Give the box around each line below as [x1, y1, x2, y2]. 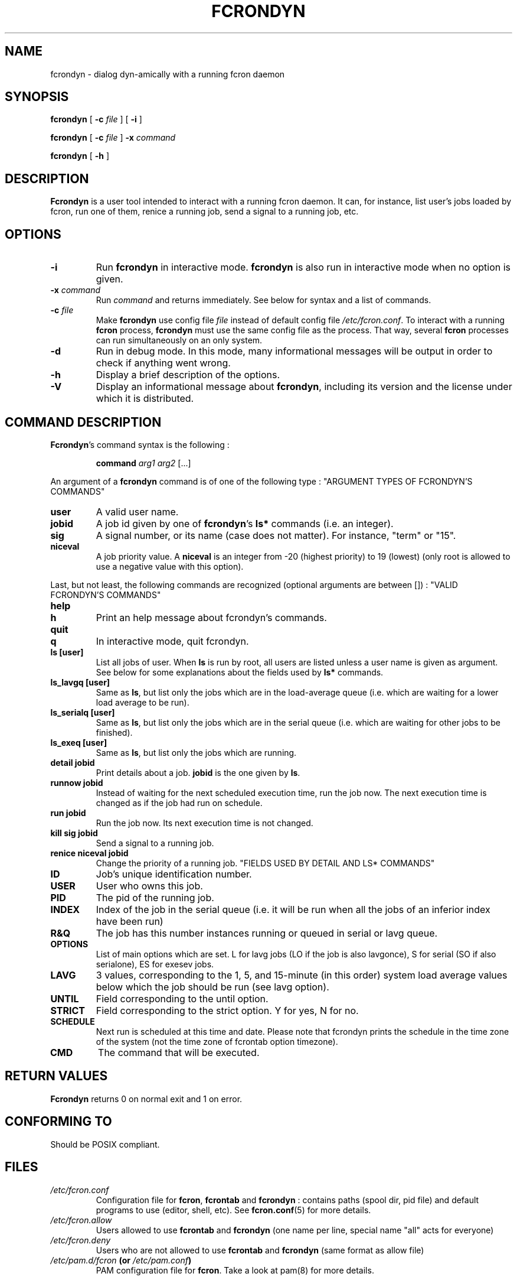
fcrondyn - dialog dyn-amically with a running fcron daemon [50, 69, 285, 79]
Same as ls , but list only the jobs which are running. [96, 747, 297, 758]
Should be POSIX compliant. [50, 1139, 160, 1149]
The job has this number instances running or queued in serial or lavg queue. [96, 927, 438, 939]
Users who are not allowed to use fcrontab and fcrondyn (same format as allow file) [96, 1245, 424, 1255]
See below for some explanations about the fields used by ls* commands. [96, 667, 384, 677]
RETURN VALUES [5, 1068, 108, 1084]
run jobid [50, 807, 86, 818]
